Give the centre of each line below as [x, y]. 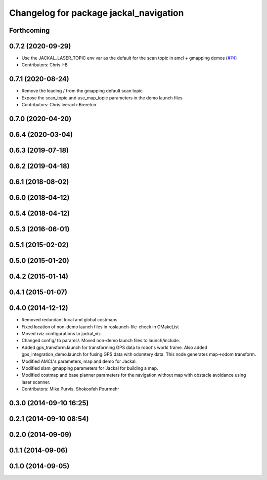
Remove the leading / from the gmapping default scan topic [82, 91]
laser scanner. [36, 382]
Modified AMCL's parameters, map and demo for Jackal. [79, 361]
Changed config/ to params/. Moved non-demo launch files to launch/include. [101, 341]
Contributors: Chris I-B [44, 65]
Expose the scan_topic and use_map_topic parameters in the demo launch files [102, 98]
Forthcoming [29, 30]
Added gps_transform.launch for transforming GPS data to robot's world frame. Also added [114, 347]
